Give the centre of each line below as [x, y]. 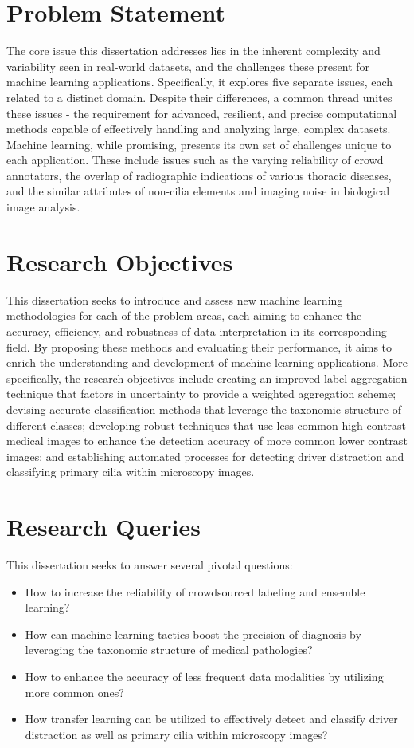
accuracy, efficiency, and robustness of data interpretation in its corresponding [197, 331]
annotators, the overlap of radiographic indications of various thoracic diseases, [199, 175]
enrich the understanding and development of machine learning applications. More [207, 362]
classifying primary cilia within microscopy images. [131, 472]
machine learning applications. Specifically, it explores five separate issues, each [200, 82]
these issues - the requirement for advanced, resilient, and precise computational [202, 113]
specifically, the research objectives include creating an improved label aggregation [207, 378]
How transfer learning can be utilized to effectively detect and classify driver [211, 719]
